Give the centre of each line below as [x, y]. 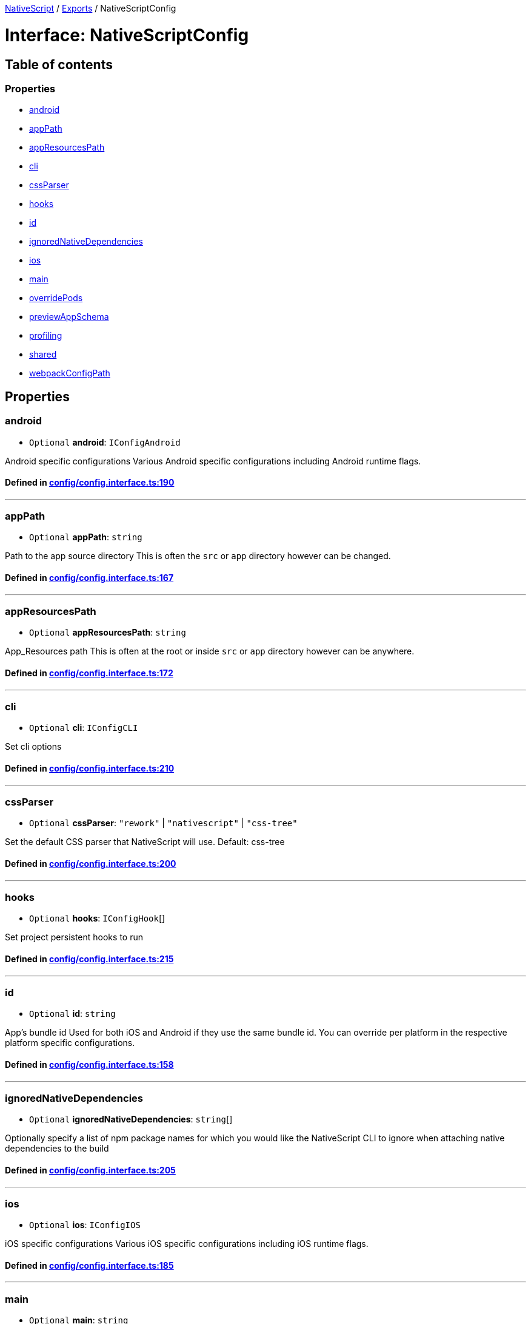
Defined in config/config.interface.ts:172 [89, 673]
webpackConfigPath [70, 373]
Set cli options [33, 747]
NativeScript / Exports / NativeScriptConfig [91, 8]
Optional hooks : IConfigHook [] [97, 918]
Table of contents [59, 64]
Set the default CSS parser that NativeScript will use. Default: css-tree [145, 842]
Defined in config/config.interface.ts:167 [89, 578]
